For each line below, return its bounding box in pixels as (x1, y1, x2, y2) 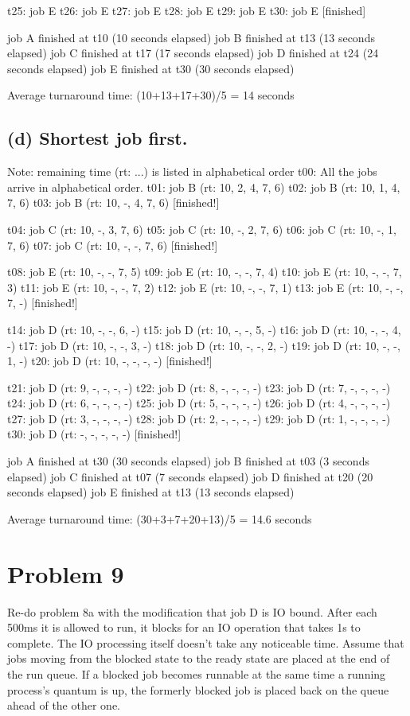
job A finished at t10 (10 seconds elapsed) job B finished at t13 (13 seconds (7, 29, 375, 45)
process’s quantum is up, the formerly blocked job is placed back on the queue (7, 681, 389, 698)
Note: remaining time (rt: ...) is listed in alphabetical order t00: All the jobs (7, 163, 377, 180)
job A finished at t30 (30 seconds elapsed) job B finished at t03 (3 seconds (7, 453, 369, 469)
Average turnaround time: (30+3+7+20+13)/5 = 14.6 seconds (7, 510, 312, 527)
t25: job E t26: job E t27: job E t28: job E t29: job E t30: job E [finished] (7, 2, 366, 18)
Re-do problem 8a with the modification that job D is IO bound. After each (7, 603, 377, 620)
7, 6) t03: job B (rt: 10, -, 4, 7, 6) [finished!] (7, 194, 220, 211)
